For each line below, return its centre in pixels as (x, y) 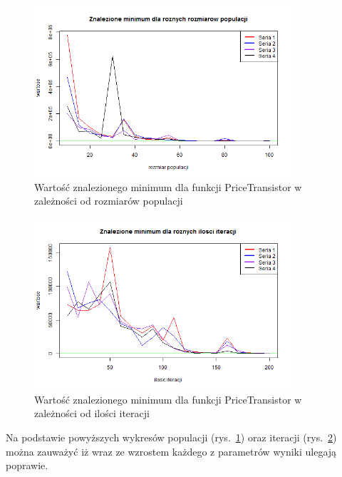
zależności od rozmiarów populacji (109, 201)
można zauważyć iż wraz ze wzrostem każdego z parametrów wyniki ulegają (171, 451)
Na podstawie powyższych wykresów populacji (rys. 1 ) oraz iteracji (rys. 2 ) (171, 437)
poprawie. (27, 465)
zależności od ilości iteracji (92, 413)
